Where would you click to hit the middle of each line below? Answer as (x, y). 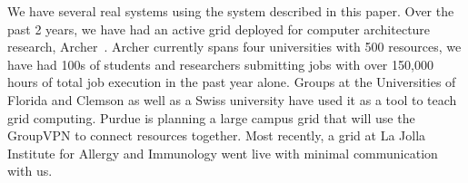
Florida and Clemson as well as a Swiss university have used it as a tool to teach (232, 99)
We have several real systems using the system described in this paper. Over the (231, 11)
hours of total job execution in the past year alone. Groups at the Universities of (232, 82)
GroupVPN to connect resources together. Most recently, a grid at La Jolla (217, 135)
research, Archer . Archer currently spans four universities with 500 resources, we (234, 47)
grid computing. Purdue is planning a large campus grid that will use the (211, 117)
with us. (30, 171)
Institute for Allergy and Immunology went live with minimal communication (223, 153)
